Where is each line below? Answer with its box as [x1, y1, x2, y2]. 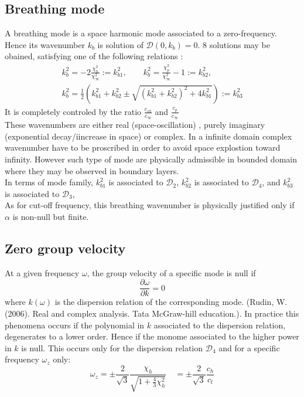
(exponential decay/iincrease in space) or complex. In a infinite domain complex [5, 130, 292, 142]
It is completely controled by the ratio [5, 105, 142, 117]
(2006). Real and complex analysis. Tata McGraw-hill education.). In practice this [5, 307, 299, 319]
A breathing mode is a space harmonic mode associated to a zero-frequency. [5, 27, 277, 39]
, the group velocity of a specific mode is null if [87, 266, 256, 279]
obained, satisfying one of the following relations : [5, 50, 183, 62]
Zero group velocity [5, 239, 126, 257]
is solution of [97, 38, 144, 50]
